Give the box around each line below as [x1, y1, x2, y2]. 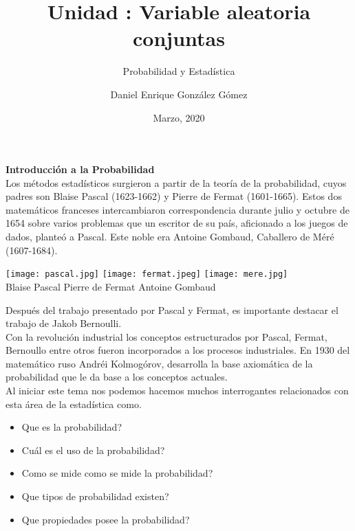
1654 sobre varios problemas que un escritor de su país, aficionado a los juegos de [6, 216, 348, 230]
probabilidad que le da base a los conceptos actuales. [6, 370, 228, 384]
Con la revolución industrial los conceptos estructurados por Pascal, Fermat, [6, 329, 327, 343]
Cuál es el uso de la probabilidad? [21, 442, 165, 457]
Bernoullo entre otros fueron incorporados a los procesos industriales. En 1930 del [6, 343, 350, 357]
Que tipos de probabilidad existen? [21, 489, 169, 504]
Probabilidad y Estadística [122, 64, 235, 78]
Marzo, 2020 [153, 110, 205, 124]
